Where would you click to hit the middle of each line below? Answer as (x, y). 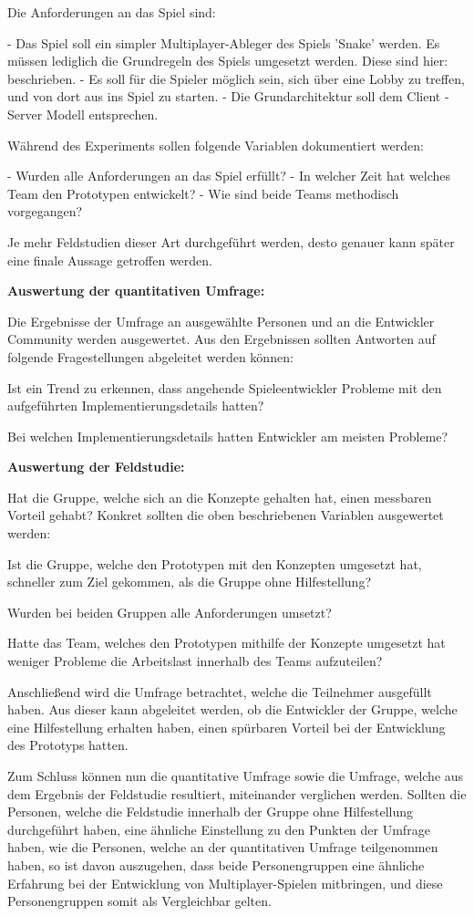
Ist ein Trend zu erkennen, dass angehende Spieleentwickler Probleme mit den (225, 387)
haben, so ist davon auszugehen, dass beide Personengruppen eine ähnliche (216, 864)
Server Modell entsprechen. (83, 114)
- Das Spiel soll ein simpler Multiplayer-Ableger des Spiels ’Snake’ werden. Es (224, 42)
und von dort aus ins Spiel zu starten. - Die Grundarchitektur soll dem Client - (228, 96)
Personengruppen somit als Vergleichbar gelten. (139, 901)
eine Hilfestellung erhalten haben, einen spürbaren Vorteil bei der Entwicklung (227, 727)
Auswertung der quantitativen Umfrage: (136, 291)
